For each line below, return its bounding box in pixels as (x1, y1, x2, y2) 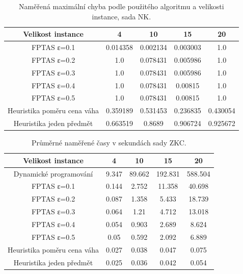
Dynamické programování (13, 168, 93, 179)
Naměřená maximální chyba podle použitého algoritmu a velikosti (19, 1, 224, 11)
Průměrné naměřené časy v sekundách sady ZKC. (31, 137, 186, 148)
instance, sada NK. (92, 11, 151, 21)
